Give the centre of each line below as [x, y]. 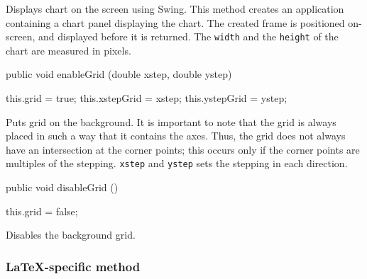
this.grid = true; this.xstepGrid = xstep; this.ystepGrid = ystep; [147, 98]
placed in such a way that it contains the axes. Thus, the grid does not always [176, 136]
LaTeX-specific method [73, 266]
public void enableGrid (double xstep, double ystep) [119, 74]
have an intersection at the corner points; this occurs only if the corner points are [183, 149]
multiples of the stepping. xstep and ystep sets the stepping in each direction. [177, 163]
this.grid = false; [42, 211]
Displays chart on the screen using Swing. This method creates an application [175, 8]
